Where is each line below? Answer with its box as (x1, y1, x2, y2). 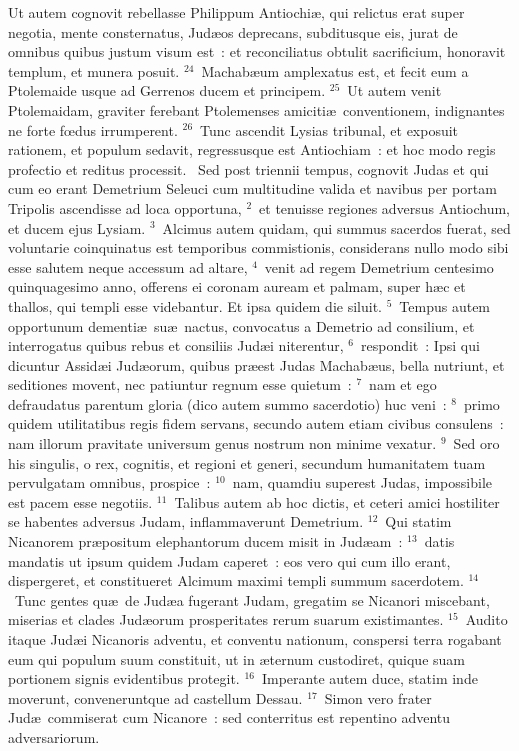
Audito (465, 609, 508, 630)
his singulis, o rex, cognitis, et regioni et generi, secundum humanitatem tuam (8, 452, 486, 473)
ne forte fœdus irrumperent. (8, 119, 178, 140)
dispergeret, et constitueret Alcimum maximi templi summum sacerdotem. (8, 570, 464, 591)
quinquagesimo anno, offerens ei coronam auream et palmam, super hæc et (8, 276, 466, 297)
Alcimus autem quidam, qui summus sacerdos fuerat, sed (162, 217, 511, 238)
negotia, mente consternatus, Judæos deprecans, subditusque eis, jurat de (8, 21, 458, 42)
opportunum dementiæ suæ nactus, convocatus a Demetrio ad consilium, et (8, 315, 475, 336)
